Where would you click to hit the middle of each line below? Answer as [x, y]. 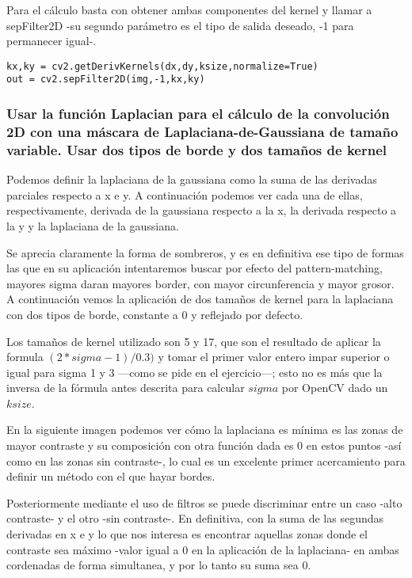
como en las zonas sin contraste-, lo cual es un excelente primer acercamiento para [206, 460]
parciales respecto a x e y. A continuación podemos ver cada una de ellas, [185, 194]
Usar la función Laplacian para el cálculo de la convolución [198, 114]
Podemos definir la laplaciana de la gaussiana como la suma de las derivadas [192, 179]
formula [25, 357]
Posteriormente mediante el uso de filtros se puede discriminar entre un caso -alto [204, 502]
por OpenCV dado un [335, 388]
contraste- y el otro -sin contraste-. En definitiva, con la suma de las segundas [195, 518]
